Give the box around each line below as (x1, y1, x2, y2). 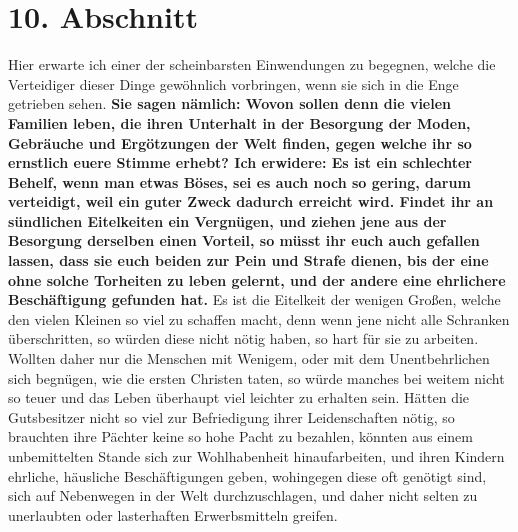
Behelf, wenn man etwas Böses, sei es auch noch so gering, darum (8, 171, 471, 192)
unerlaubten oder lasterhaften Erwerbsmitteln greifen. (8, 504, 338, 525)
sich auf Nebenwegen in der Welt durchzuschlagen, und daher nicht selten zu (8, 485, 478, 506)
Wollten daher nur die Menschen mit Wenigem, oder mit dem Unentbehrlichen (8, 348, 490, 369)
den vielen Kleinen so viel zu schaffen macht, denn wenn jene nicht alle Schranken (8, 308, 510, 329)
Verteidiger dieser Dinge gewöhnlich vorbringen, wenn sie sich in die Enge (8, 73, 459, 94)
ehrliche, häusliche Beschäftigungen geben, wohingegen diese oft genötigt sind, (8, 465, 487, 486)
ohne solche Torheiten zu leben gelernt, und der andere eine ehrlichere (8, 269, 506, 290)
